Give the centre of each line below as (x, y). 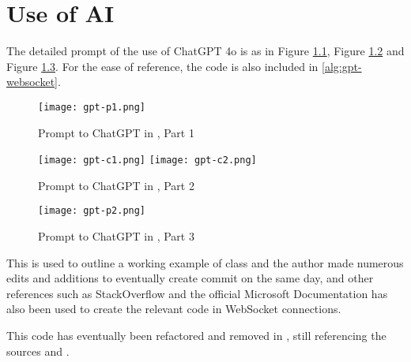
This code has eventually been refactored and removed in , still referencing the (196, 336)
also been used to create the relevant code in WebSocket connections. (174, 309)
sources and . (38, 351)
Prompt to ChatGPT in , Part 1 (116, 132)
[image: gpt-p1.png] (92, 107)
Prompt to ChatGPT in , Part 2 (116, 185)
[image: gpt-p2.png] (92, 211)
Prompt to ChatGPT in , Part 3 (116, 236)
